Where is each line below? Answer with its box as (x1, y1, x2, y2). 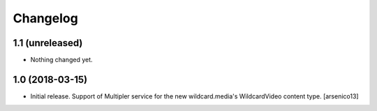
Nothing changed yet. (30, 56, 94, 64)
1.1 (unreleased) (13, 37, 83, 49)
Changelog (13, 10, 78, 26)
